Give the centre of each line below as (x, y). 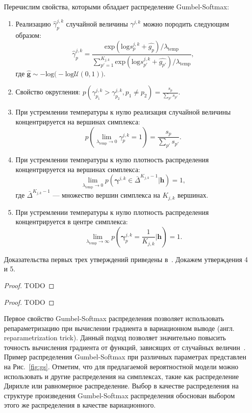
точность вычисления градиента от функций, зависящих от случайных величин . (125, 347)
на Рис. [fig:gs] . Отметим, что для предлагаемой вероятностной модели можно (121, 367)
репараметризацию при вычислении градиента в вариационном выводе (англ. (119, 328)
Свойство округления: (48, 92)
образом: (28, 35)
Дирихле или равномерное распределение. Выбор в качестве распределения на (121, 386)
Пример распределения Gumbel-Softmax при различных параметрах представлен (125, 357)
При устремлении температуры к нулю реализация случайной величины (123, 112)
